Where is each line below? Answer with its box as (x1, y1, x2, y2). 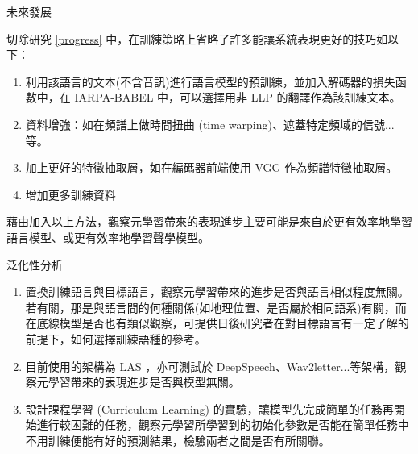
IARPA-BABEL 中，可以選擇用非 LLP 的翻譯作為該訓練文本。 (74, 89, 401, 106)
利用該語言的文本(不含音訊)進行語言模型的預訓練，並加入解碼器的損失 (25, 73, 395, 90)
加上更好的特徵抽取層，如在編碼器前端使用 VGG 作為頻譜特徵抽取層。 (25, 159, 398, 176)
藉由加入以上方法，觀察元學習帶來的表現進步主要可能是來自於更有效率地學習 (6, 213, 412, 230)
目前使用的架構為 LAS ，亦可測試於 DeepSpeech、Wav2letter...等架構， (25, 357, 395, 374)
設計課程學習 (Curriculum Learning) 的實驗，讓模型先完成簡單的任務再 (25, 400, 394, 417)
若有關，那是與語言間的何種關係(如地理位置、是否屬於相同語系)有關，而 (25, 298, 407, 315)
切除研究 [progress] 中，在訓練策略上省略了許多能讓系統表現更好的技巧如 (6, 30, 388, 47)
